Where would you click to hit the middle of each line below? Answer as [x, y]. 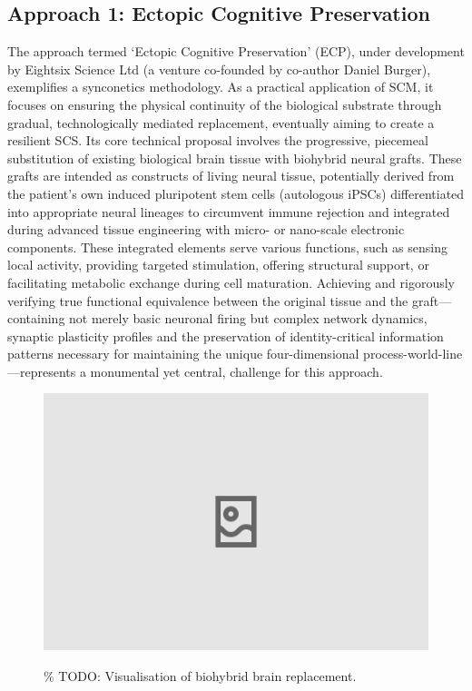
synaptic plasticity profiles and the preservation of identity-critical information [226, 336]
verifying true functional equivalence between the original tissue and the [208, 300]
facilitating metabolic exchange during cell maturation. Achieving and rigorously [231, 282]
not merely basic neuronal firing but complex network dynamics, [248, 318]
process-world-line [413, 354]
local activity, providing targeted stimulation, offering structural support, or [218, 265]
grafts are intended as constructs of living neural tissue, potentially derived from [231, 176]
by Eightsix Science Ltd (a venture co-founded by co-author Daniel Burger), [219, 69]
